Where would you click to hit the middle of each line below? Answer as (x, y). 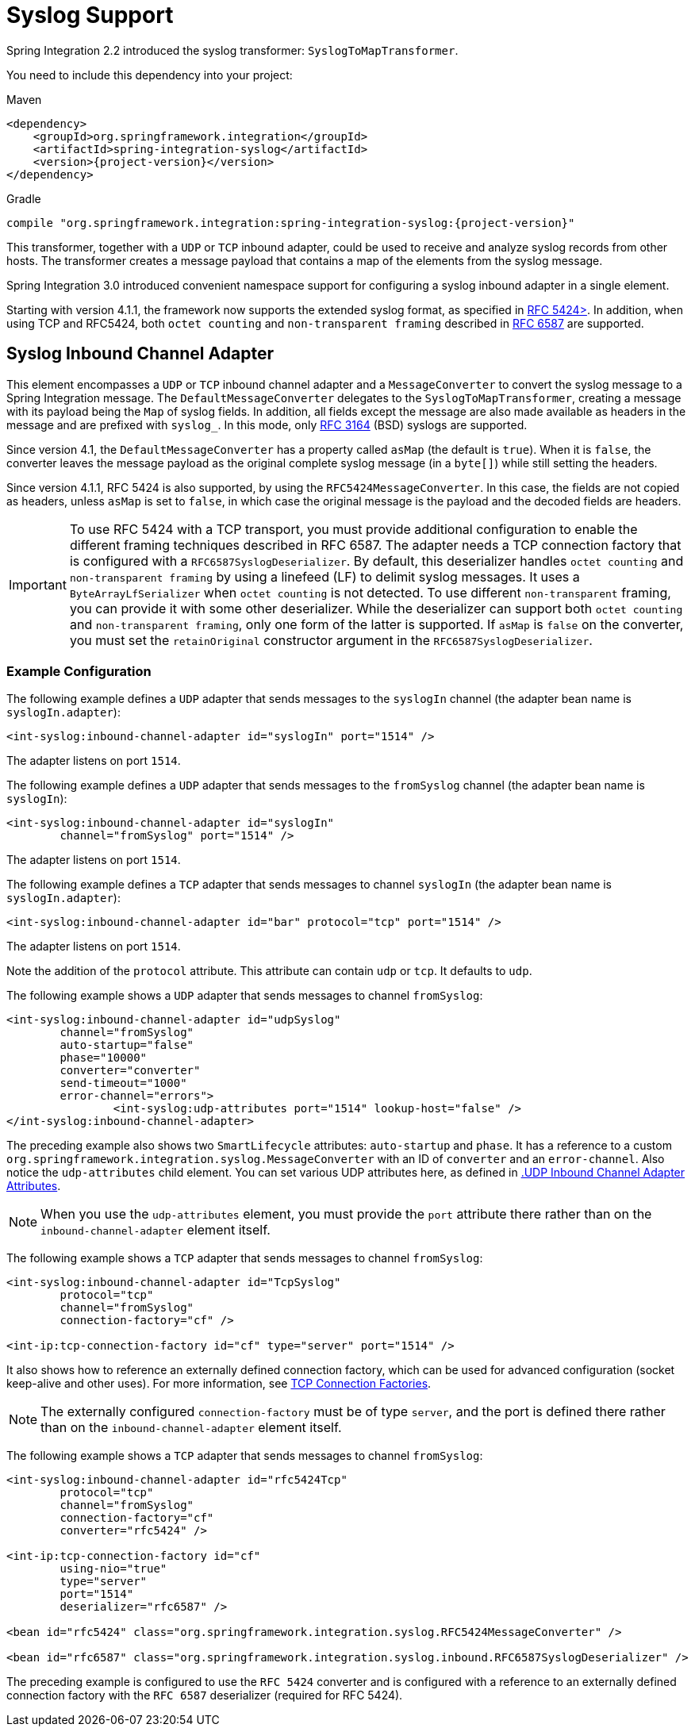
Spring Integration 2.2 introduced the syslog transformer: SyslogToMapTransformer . (232, 50)
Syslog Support (90, 15)
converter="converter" (130, 1071)
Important (38, 584)
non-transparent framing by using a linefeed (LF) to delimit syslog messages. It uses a (324, 576)
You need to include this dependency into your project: (150, 75)
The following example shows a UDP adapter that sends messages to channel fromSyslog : (245, 996)
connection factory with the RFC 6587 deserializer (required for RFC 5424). (205, 1695)
